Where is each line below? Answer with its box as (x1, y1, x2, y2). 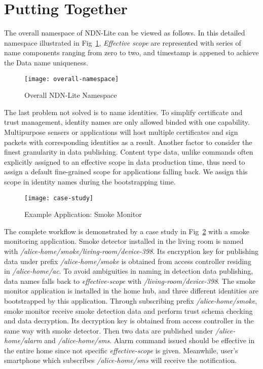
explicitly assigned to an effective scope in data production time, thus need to (4, 156, 245, 167)
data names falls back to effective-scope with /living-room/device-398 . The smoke (4, 275, 256, 286)
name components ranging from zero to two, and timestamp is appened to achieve (4, 47, 259, 58)
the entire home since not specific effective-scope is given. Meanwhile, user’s (4, 345, 238, 355)
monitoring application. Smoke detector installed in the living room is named (4, 236, 244, 246)
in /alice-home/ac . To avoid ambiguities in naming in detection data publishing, (4, 266, 253, 276)
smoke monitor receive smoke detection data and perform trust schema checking (4, 305, 253, 316)
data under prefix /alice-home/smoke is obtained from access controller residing (4, 255, 251, 266)
